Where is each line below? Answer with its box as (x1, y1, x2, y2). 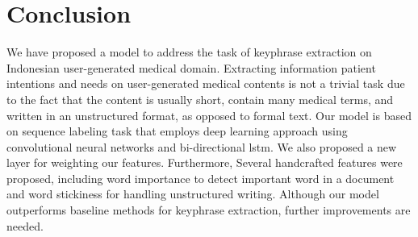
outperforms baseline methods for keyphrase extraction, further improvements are (6, 202, 411, 218)
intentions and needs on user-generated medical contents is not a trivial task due (6, 75, 405, 92)
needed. (6, 217, 44, 234)
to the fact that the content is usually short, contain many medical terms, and (6, 90, 394, 107)
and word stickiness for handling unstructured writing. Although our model (6, 185, 379, 202)
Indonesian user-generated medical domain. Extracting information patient (6, 59, 376, 76)
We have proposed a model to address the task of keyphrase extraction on (6, 44, 372, 60)
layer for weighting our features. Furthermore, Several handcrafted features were (6, 154, 403, 171)
